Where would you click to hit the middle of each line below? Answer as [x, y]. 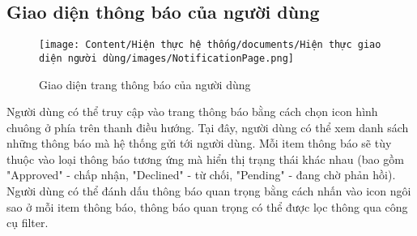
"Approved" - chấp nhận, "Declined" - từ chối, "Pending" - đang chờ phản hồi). [201, 175]
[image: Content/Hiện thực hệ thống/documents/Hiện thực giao [210, 45]
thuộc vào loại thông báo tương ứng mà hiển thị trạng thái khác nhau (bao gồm [205, 159]
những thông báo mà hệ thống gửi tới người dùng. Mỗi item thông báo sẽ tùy [199, 143]
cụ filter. [28, 223]
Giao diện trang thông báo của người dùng [145, 84]
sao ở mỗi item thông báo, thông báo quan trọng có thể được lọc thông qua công [207, 206]
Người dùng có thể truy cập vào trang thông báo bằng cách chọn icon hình [192, 112]
